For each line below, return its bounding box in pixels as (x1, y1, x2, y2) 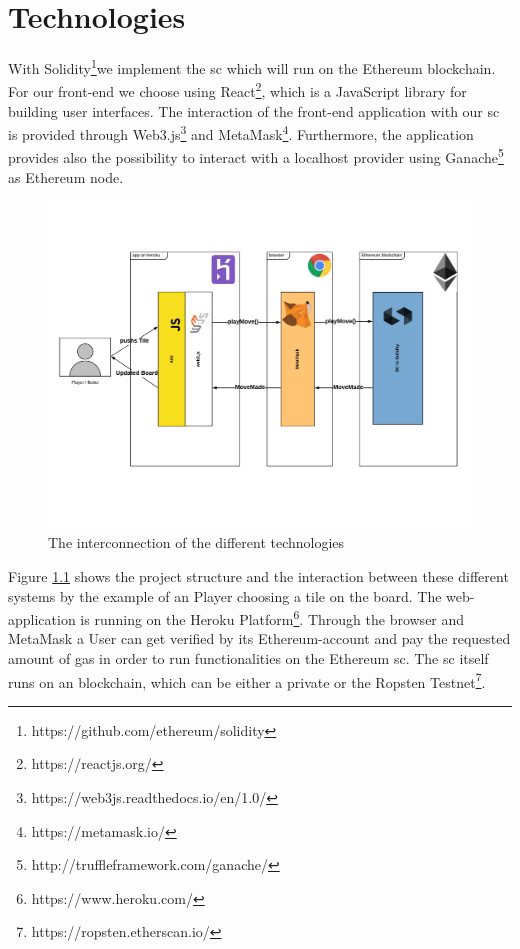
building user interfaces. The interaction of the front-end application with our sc (8, 100, 500, 121)
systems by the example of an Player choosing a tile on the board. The (8, 585, 442, 606)
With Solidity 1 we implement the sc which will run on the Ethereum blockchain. (8, 55, 496, 78)
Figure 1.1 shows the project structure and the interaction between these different (8, 566, 509, 587)
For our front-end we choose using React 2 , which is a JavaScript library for (8, 78, 467, 102)
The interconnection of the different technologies (48, 532, 345, 553)
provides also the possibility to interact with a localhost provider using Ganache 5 (8, 144, 504, 168)
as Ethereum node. (8, 166, 124, 187)
